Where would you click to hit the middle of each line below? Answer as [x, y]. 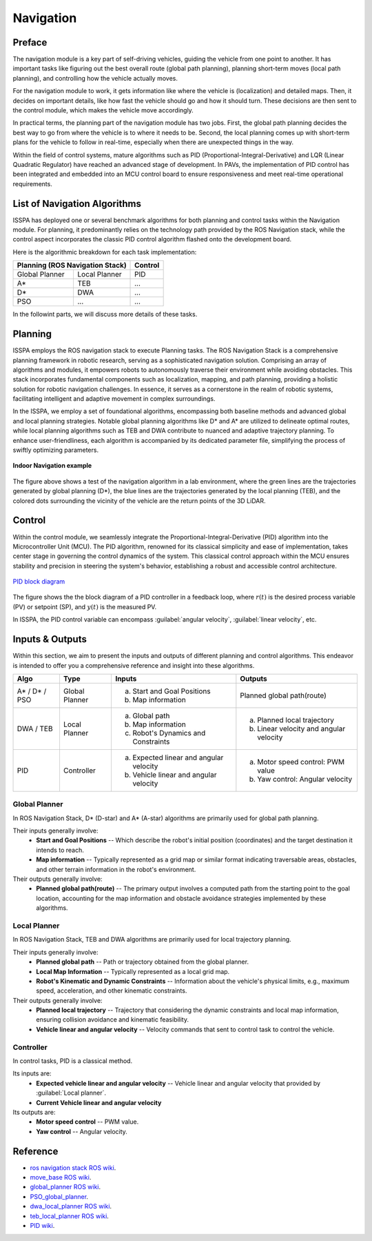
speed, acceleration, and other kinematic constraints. [112, 991]
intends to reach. [60, 850]
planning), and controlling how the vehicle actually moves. [95, 78]
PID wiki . [42, 1225]
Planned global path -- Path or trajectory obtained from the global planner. [143, 962]
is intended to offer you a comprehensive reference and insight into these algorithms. [134, 665]
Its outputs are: [34, 1112]
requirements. [33, 183]
